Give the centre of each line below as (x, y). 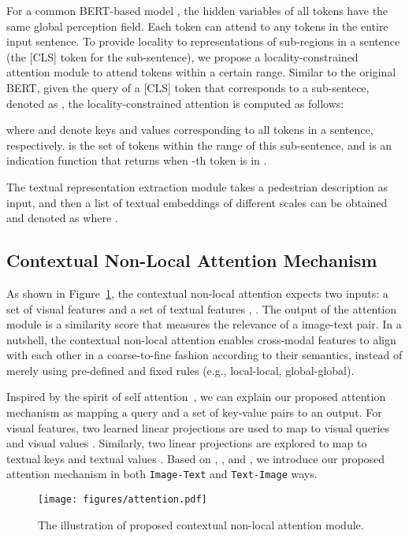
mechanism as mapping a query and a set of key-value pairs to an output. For (194, 412)
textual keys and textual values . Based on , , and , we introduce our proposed (196, 458)
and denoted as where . (62, 218)
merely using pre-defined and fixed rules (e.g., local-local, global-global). (180, 370)
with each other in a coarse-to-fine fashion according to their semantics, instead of (204, 355)
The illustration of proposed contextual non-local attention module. (201, 524)
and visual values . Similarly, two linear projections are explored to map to (187, 443)
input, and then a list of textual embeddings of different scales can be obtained (197, 202)
